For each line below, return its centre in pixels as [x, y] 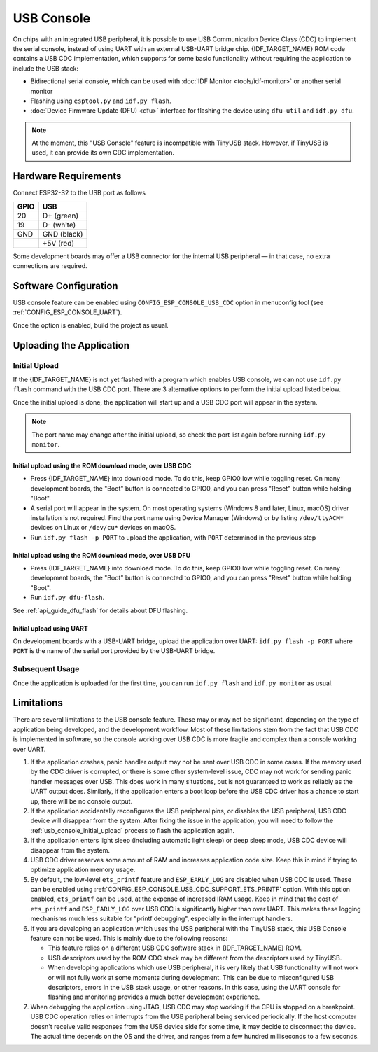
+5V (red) [58, 243]
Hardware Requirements [67, 176]
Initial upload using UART [51, 628]
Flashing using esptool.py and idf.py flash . [101, 101]
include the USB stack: [46, 68]
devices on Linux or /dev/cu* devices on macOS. [103, 528]
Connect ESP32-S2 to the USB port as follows [79, 193]
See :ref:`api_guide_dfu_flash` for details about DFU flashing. [100, 610]
